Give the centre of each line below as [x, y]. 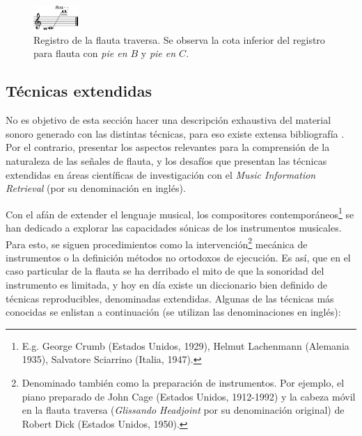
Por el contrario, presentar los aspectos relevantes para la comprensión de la [168, 147]
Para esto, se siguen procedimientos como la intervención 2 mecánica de [157, 243]
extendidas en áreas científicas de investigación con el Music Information [161, 174]
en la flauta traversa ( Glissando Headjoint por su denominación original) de [183, 410]
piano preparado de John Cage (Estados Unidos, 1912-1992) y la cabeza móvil [189, 396]
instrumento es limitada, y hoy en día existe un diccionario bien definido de [166, 285]
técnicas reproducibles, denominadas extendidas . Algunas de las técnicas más [170, 298]
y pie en [158, 53]
